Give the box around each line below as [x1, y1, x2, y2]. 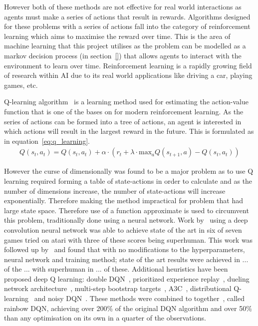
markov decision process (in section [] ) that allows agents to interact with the [4, 50, 242, 60]
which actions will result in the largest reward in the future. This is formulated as [4, 126, 254, 136]
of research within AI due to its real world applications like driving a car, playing [4, 70, 253, 80]
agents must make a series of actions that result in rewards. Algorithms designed [4, 11, 251, 21]
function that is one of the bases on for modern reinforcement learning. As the [4, 106, 244, 116]
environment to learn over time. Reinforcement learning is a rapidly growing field [4, 60, 252, 70]
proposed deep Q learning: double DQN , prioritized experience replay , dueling [4, 273, 250, 284]
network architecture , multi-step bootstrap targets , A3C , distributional [4, 283, 232, 294]
